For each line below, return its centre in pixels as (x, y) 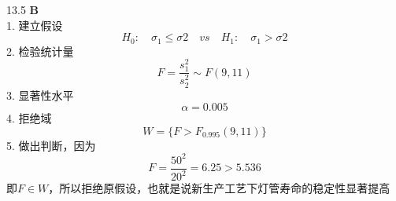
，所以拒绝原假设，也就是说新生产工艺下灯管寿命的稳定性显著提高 (219, 188)
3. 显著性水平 (40, 95)
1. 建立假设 (35, 25)
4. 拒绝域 (29, 118)
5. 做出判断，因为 (51, 145)
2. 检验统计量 (40, 51)
